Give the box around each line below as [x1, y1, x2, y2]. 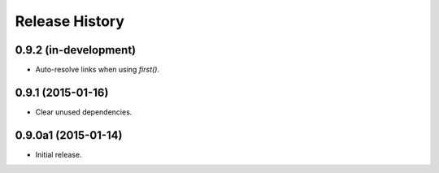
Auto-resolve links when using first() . [35, 65, 160, 75]
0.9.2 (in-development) [15, 43, 137, 57]
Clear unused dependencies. [35, 106, 133, 117]
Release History [15, 12, 125, 30]
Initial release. [35, 149, 82, 159]
